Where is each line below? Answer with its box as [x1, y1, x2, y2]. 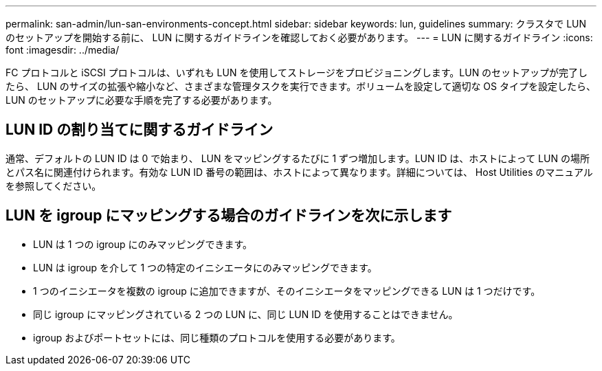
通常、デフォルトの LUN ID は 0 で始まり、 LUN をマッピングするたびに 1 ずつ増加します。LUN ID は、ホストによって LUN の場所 [5, 152, 590, 164]
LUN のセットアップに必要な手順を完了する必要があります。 [5, 94, 278, 106]
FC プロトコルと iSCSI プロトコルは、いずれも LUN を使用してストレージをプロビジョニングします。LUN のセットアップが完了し [5, 67, 588, 78]
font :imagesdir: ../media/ [5, 44, 120, 56]
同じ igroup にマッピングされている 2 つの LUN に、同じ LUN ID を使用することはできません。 [33, 308, 458, 320]
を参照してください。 [5, 179, 102, 192]
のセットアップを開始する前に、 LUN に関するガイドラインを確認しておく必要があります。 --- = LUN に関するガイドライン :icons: [5, 32, 593, 43]
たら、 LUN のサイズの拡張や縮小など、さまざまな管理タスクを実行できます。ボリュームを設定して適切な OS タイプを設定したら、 [5, 80, 596, 92]
